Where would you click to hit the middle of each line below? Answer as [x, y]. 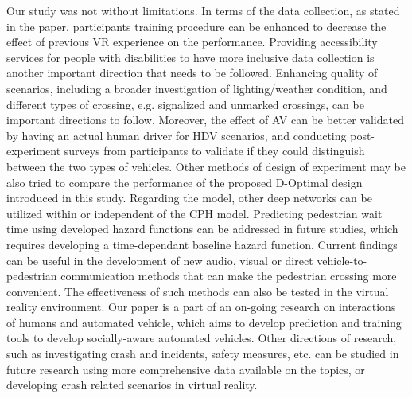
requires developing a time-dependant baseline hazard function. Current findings [202, 244]
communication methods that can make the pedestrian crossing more [229, 276]
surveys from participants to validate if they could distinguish [214, 151]
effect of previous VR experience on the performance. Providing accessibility [192, 42]
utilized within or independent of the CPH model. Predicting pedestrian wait [194, 213]
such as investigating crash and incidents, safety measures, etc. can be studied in [203, 354]
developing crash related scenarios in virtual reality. [132, 385]
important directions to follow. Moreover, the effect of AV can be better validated [205, 120]
